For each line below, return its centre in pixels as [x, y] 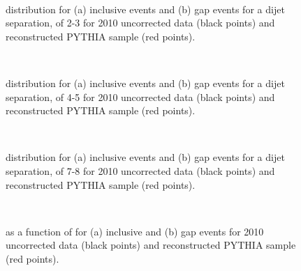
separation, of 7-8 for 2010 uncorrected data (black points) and [140, 170]
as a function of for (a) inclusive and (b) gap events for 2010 [135, 231]
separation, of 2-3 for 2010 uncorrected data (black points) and [140, 23]
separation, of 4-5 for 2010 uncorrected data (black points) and [140, 96]
